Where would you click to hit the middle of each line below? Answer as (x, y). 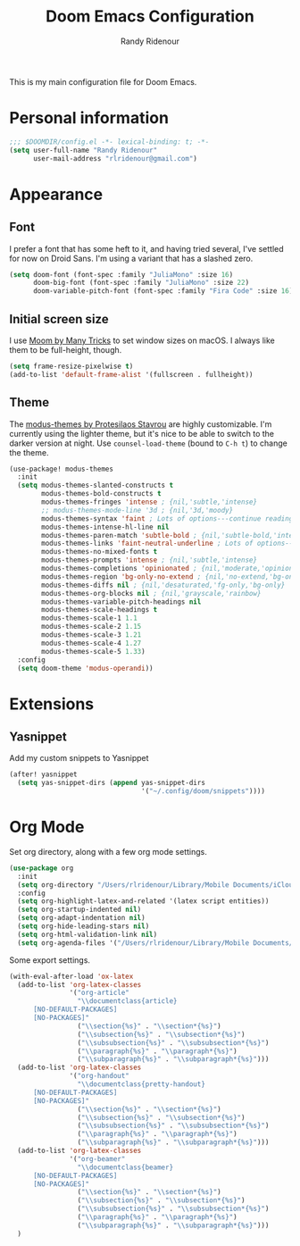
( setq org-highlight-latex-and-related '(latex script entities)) (143, 901)
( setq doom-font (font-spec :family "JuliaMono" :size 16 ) (121, 274)
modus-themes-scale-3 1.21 (92, 635)
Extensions (52, 704)
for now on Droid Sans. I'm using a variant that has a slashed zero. (131, 258)
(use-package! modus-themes (62, 469)
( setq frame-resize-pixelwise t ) (71, 366)
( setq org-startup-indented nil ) (79, 910)
